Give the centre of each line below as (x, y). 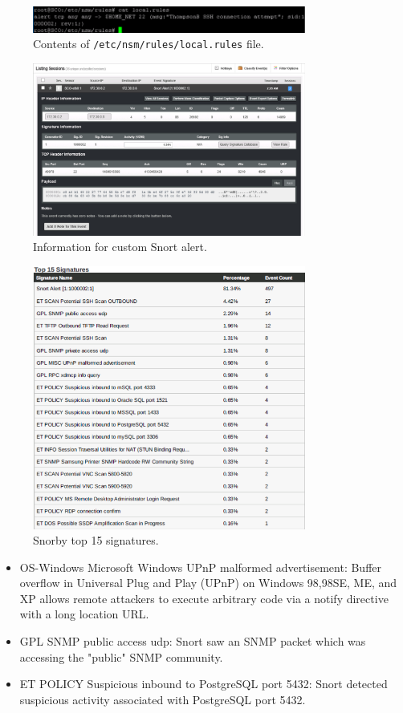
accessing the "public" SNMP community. (121, 656)
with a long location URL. (84, 614)
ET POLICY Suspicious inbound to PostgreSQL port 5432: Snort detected (204, 684)
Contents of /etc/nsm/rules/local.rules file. (149, 44)
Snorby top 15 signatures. (96, 540)
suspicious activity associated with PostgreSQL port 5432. (163, 699)
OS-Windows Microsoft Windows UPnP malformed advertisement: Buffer (201, 567)
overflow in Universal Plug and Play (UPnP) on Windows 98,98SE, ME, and (208, 583)
